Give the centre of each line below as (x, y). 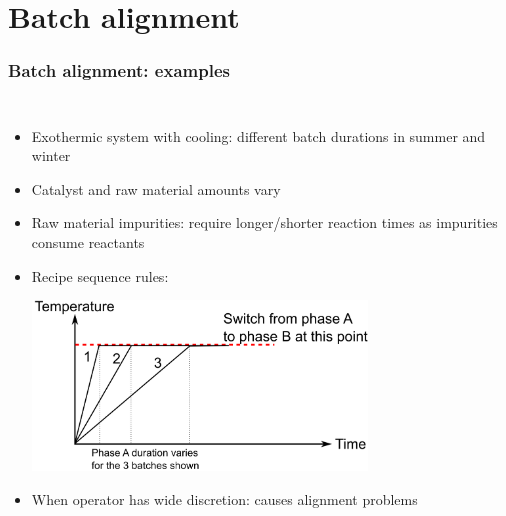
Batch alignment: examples (119, 70)
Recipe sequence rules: (100, 275)
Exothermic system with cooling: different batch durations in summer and (258, 135)
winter (51, 155)
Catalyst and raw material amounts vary (156, 188)
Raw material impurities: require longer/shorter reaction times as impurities (264, 222)
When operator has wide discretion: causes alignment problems (224, 498)
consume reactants (88, 241)
